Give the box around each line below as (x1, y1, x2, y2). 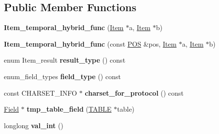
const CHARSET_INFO (4, 87, 77, 98)
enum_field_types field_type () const (4, 71, 121, 81)
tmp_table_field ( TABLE (27, 104, 112, 114)
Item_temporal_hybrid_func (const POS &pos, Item (4, 38, 177, 49)
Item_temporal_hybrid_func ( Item (4, 22, 124, 33)
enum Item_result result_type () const (4, 55, 126, 65)
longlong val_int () (4, 120, 63, 130)
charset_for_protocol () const (85, 87, 184, 98)
